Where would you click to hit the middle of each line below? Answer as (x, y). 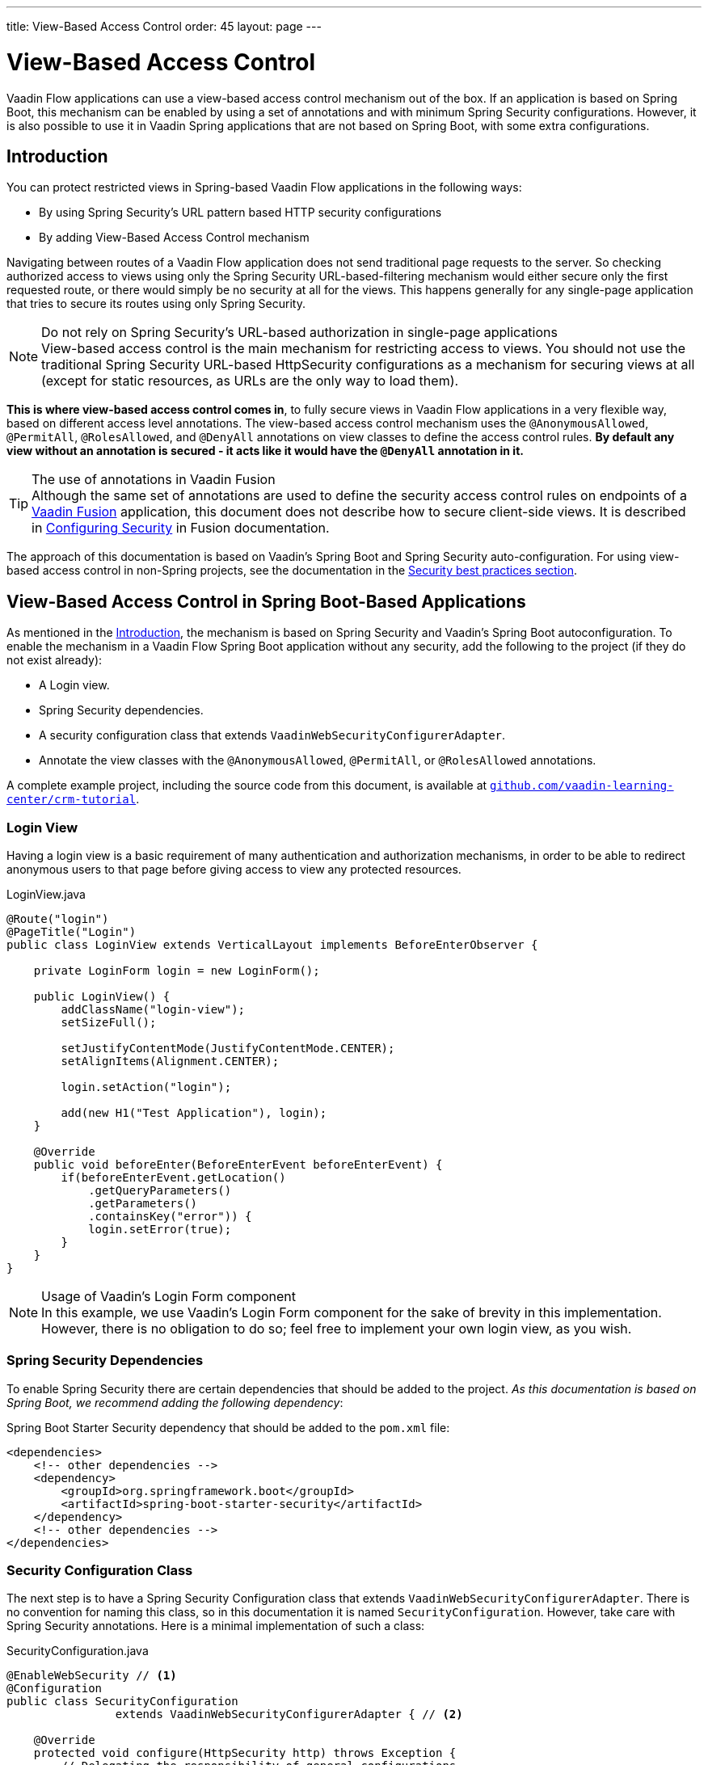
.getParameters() (143, 1203)
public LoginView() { (102, 996)
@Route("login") (58, 918)
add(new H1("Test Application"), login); (194, 1112)
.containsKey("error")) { (170, 1216)
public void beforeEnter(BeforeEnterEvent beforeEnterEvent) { (238, 1164)
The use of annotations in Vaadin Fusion (154, 480)
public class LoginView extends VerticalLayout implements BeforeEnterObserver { (272, 944)
